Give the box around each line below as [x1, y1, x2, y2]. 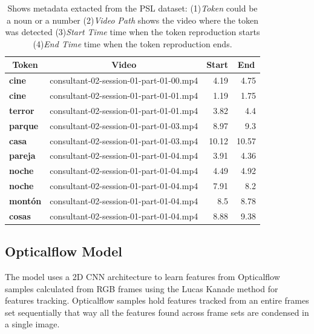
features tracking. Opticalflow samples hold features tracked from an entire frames [5, 294, 309, 307]
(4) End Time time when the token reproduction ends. [33, 37, 232, 50]
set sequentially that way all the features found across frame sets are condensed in [5, 306, 309, 318]
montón [9, 194, 42, 207]
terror [9, 104, 34, 116]
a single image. [5, 318, 60, 330]
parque [9, 119, 39, 132]
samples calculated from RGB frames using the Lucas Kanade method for [5, 282, 278, 295]
